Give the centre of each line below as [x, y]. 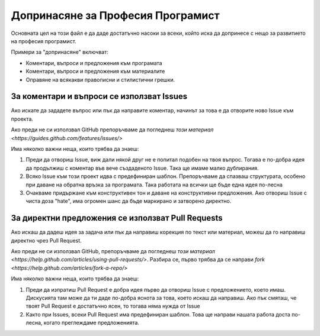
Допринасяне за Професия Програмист [115, 15]
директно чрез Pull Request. [47, 240]
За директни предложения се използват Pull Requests [117, 218]
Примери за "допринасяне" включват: [60, 52]
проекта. [22, 119]
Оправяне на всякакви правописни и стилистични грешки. [100, 79]
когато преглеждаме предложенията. [91, 323]
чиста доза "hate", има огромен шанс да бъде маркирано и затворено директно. [129, 201]
